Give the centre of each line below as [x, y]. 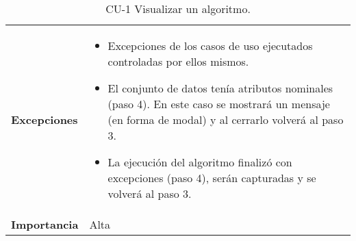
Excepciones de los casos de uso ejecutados [210, 46]
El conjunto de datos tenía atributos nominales [220, 88]
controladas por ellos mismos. [178, 61]
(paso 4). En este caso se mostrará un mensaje [219, 104]
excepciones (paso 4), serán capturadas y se [212, 178]
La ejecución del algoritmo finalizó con [200, 162]
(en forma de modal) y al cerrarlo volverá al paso [226, 119]
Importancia [45, 224]
